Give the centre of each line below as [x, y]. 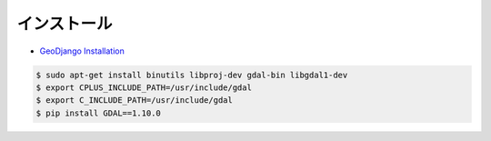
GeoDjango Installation [82, 51]
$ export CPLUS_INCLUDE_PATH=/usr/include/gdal [144, 87]
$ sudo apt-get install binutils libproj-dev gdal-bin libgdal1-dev [192, 75]
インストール [65, 24]
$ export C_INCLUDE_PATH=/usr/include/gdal [135, 101]
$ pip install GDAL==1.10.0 [98, 113]
